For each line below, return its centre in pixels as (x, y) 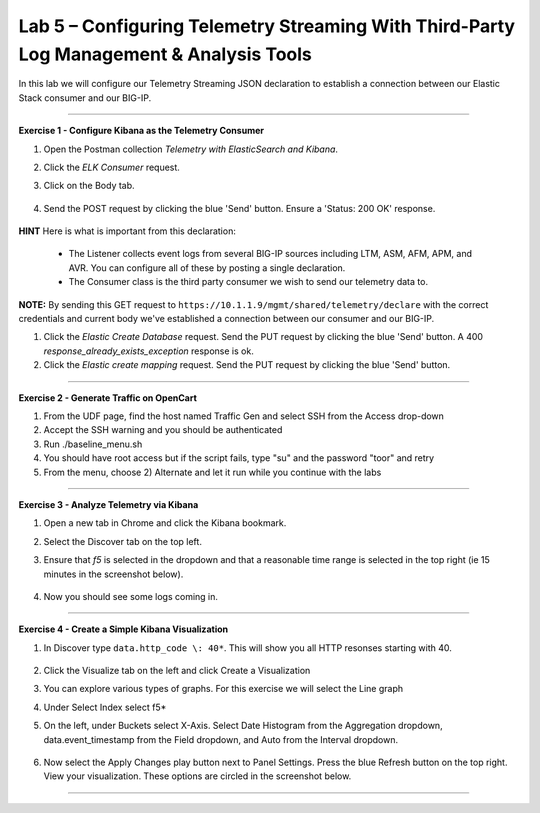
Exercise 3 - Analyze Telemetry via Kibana (108, 504)
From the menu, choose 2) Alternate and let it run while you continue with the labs (212, 472)
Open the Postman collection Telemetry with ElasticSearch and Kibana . (191, 149)
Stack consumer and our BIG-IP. (85, 97)
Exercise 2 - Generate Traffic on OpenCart (107, 397)
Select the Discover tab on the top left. (122, 541)
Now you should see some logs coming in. (131, 596)
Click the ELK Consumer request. (111, 167)
